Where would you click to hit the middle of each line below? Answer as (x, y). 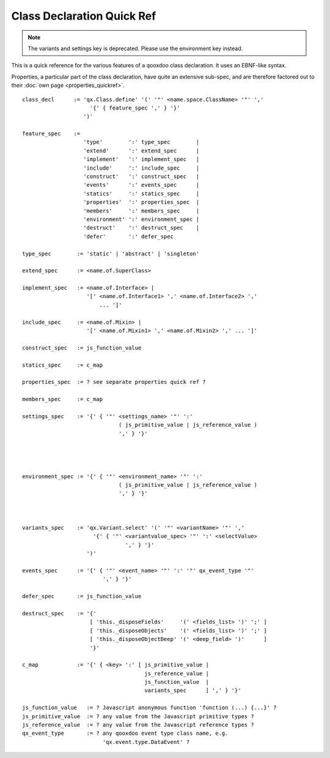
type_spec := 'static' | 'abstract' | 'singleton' (111, 253)
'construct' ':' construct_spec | (141, 177)
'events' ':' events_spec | (141, 185)
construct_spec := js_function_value (82, 348)
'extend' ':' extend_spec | (141, 151)
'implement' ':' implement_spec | (141, 159)
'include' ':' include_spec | (141, 168)
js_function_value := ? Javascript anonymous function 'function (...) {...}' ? (149, 708)
